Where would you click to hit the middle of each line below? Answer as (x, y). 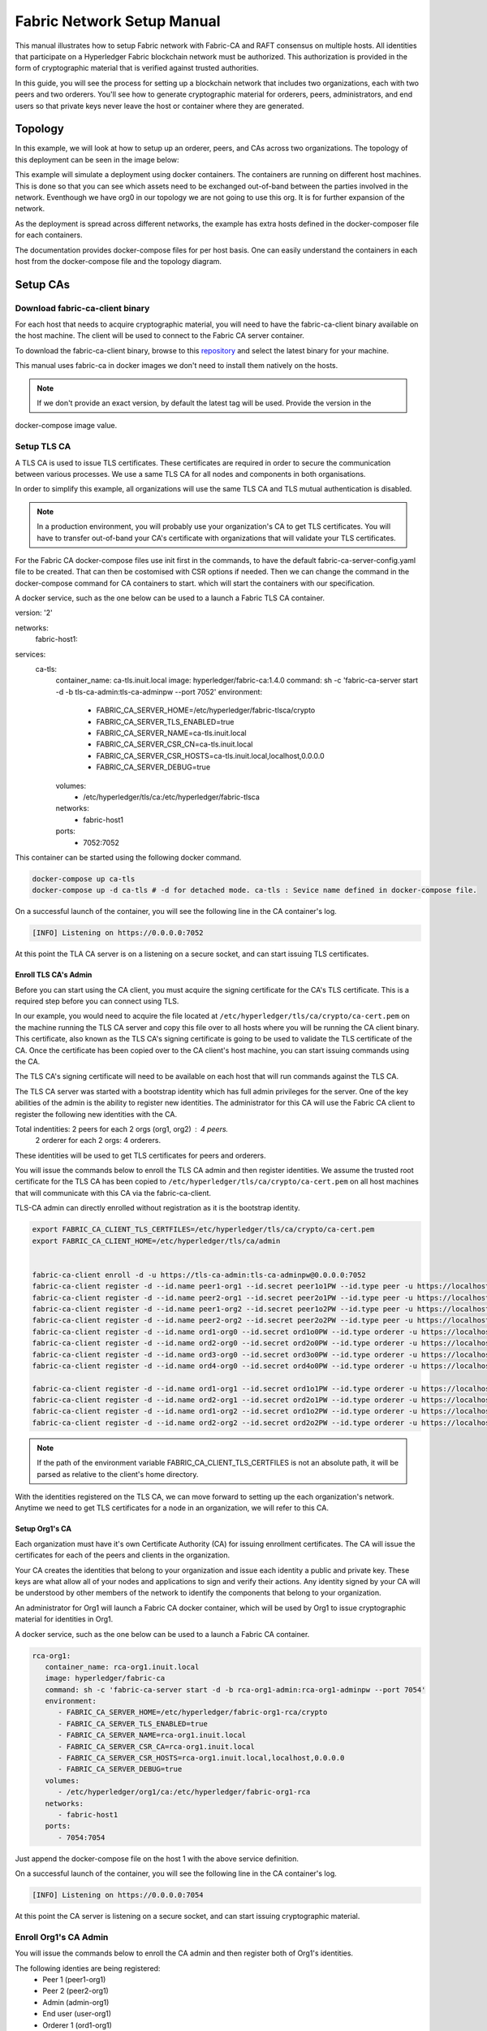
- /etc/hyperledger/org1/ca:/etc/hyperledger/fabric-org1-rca (184, 1792)
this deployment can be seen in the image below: (97, 159)
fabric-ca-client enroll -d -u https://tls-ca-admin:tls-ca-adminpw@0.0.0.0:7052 (199, 1275)
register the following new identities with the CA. (96, 1114)
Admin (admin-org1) (76, 2002)
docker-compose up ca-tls (84, 879)
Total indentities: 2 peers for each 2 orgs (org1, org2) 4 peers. (122, 1128)
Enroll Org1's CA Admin (62, 1937)
